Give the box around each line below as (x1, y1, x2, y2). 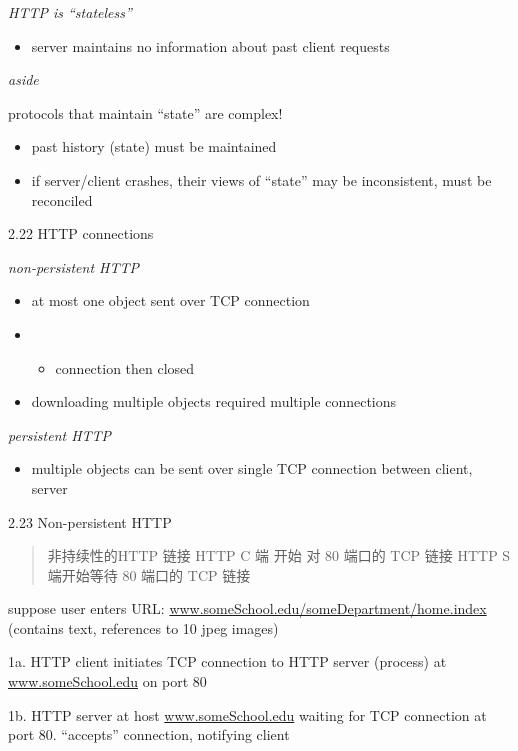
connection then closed (55, 357, 195, 378)
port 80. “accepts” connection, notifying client (8, 724, 290, 745)
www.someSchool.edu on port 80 (8, 671, 207, 692)
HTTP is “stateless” (8, 2, 132, 22)
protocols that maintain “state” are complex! (8, 102, 283, 123)
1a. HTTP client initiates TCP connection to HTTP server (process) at (8, 651, 447, 672)
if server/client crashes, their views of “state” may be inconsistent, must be (31, 169, 492, 190)
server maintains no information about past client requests (31, 35, 390, 56)
